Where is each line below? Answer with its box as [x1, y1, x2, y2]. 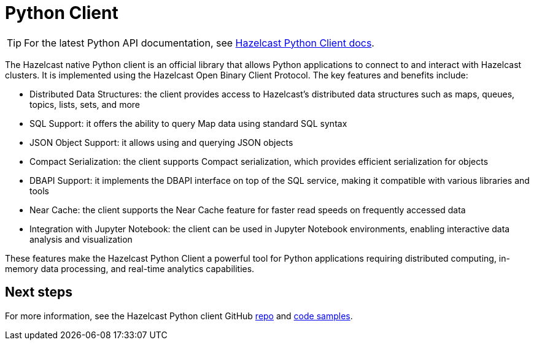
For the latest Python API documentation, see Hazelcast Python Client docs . [24, 36, 374, 49]
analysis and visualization [29, 233, 133, 245]
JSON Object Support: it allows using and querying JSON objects [29, 137, 293, 148]
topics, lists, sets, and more [29, 99, 140, 110]
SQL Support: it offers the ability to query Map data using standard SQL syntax [29, 118, 347, 129]
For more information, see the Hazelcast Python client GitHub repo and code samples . [5, 310, 353, 321]
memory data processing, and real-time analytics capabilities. [5, 263, 255, 274]
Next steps [5, 284, 72, 300]
